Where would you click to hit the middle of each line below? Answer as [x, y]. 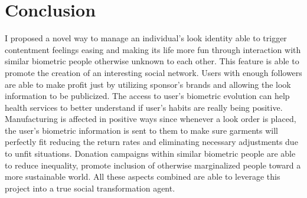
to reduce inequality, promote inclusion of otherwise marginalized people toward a [153, 165]
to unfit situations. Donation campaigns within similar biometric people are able [150, 154]
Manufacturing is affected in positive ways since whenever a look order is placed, [151, 119]
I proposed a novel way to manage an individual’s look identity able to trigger [146, 38]
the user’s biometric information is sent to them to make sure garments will [141, 130]
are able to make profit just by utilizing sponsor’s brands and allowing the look [148, 84]
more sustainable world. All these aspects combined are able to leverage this [143, 176]
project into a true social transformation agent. [90, 188]
